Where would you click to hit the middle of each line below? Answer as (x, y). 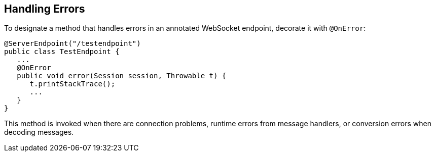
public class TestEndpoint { (62, 52)
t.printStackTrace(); (72, 84)
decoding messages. (39, 132)
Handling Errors (45, 9)
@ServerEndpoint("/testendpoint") (72, 44)
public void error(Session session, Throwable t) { (122, 76)
